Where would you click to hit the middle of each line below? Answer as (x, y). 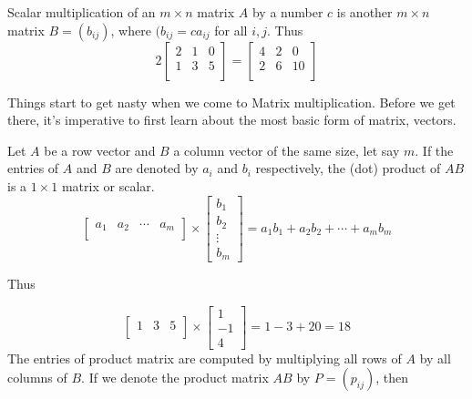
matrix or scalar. (108, 185)
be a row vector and (100, 150)
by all (435, 358)
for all (231, 30)
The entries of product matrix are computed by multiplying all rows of (205, 358)
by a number (287, 12)
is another (364, 12)
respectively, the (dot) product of (348, 168)
